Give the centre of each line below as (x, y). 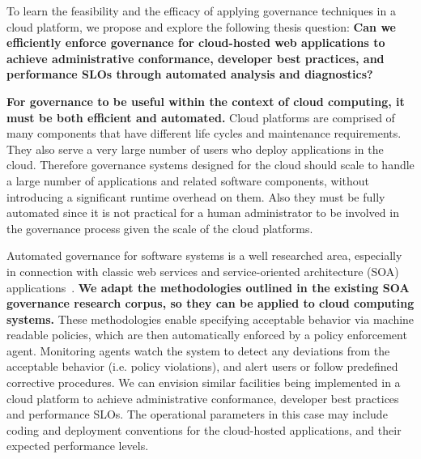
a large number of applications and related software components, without (188, 180)
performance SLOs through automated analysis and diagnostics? (190, 74)
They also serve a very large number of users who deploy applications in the (195, 149)
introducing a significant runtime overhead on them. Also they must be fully (196, 196)
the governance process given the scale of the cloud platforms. (160, 228)
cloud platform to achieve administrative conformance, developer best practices (203, 398)
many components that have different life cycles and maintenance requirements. (204, 133)
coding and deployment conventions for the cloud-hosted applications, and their (204, 429)
